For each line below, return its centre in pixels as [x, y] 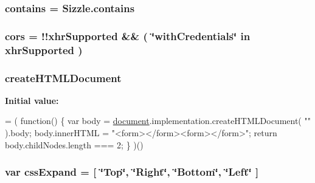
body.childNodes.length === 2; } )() [74, 144]
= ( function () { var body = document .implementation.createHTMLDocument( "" [158, 121]
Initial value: [32, 100]
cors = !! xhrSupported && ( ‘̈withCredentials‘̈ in [128, 36]
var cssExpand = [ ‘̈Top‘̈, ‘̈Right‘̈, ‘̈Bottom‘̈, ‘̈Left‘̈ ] [132, 172]
